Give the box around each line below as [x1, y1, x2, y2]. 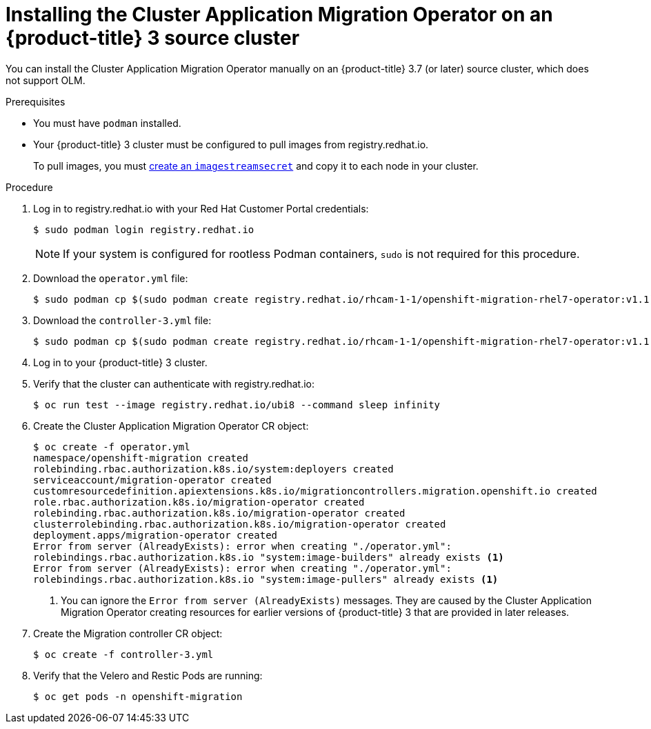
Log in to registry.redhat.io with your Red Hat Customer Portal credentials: [33, 202, 369, 214]
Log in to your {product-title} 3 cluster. [33, 356, 208, 368]
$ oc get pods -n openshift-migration [33, 690, 243, 702]
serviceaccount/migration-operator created [33, 474, 272, 486]
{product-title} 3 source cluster [6, 26, 300, 50]
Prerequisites [6, 95, 66, 108]
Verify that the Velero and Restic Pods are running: [33, 669, 263, 681]
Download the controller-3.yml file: [33, 314, 212, 326]
